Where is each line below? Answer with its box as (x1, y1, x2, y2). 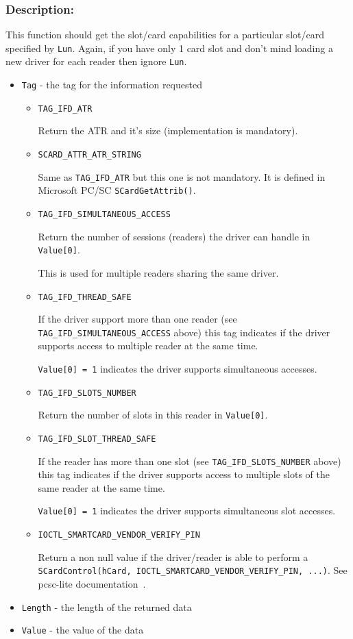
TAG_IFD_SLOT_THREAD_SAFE (38, 434, 156, 444)
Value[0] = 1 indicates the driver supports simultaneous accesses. (38, 362, 317, 375)
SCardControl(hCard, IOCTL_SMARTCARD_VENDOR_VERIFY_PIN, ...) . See (38, 563, 348, 577)
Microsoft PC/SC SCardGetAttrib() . (38, 183, 196, 197)
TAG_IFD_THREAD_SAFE (38, 292, 132, 302)
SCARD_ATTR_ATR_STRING (38, 150, 141, 160)
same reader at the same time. (38, 480, 165, 494)
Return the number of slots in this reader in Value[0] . (38, 408, 268, 422)
